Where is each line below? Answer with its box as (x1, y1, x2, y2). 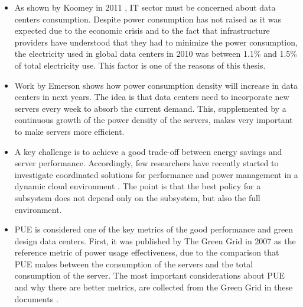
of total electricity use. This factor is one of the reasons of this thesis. (14, 59, 266, 71)
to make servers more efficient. (14, 125, 125, 137)
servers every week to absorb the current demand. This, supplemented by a (14, 102, 286, 114)
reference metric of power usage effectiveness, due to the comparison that (14, 246, 279, 258)
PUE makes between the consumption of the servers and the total (14, 257, 253, 270)
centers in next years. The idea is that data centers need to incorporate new (14, 91, 289, 103)
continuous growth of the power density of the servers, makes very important (14, 114, 293, 126)
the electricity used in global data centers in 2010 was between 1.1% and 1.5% (14, 47, 297, 60)
